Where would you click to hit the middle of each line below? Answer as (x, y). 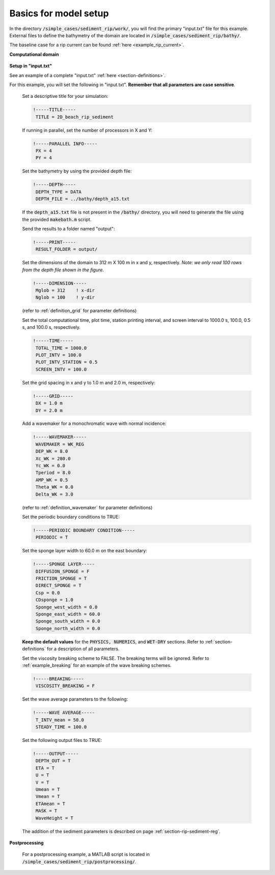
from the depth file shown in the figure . (63, 270)
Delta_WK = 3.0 (55, 494)
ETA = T (45, 768)
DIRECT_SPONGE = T (59, 586)
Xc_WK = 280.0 (53, 458)
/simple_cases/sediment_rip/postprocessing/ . (79, 861)
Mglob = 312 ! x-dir (65, 290)
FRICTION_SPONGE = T (61, 578)
